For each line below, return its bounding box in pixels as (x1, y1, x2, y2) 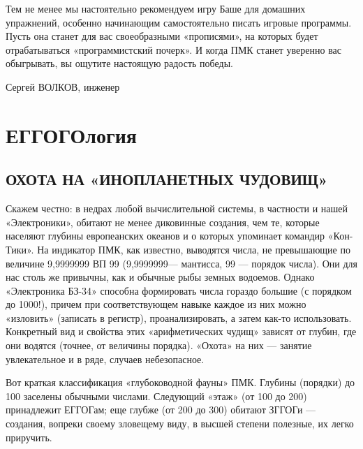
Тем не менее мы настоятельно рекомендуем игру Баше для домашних (6, 1, 306, 15)
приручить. (6, 429, 52, 444)
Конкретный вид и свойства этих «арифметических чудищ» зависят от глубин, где (6, 324, 357, 339)
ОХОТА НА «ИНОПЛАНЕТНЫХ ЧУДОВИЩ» (6, 168, 328, 190)
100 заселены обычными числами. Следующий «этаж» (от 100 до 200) (6, 388, 307, 403)
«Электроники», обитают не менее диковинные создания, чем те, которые (6, 214, 320, 229)
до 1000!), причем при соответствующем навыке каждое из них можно (6, 297, 306, 311)
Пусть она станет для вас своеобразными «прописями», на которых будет (6, 29, 318, 43)
